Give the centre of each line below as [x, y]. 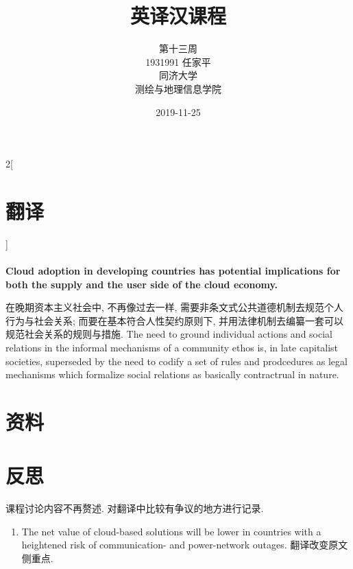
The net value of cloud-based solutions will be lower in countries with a [171, 531]
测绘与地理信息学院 [178, 88]
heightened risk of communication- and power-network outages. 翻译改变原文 [185, 545]
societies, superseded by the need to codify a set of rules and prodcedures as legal [176, 361]
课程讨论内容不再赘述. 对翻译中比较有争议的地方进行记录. [135, 508]
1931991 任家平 [178, 61]
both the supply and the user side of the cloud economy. [142, 284]
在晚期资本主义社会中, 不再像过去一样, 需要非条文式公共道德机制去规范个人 [175, 307]
